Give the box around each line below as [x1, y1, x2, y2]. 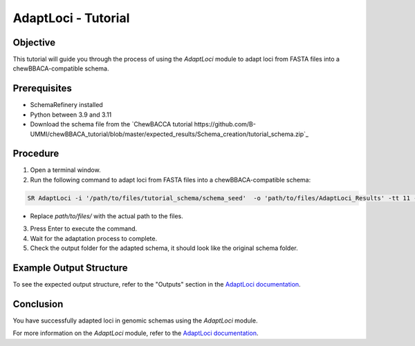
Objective [12, 37, 56, 48]
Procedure [12, 148, 59, 160]
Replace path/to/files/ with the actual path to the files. [30, 211, 183, 220]
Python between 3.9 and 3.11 [30, 110, 112, 119]
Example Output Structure [12, 262, 128, 273]
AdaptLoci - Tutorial [12, 10, 130, 26]
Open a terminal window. [30, 166, 101, 174]
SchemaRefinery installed [30, 101, 103, 109]
